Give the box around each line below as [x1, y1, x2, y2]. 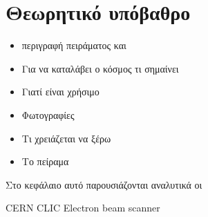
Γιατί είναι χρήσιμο [21, 84, 100, 99]
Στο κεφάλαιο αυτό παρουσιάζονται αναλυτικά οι [6, 177, 202, 191]
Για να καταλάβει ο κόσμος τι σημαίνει [21, 61, 179, 75]
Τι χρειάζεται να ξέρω [21, 131, 111, 145]
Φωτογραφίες [21, 107, 75, 122]
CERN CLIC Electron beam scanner [6, 200, 160, 215]
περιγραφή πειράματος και [21, 38, 126, 53]
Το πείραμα [21, 154, 69, 169]
